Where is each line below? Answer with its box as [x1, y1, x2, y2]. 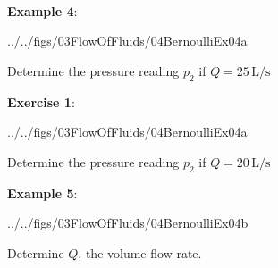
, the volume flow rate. [78, 243, 202, 262]
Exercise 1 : [7, 92, 75, 111]
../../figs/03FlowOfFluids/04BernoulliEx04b [7, 214, 249, 232]
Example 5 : [7, 183, 78, 202]
